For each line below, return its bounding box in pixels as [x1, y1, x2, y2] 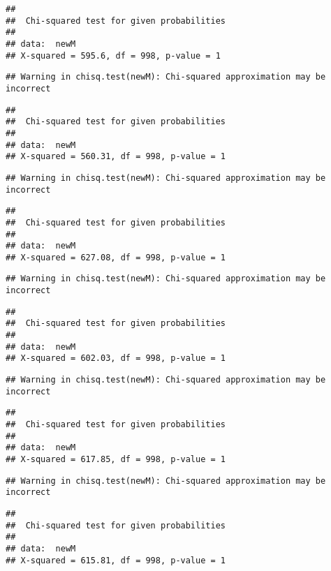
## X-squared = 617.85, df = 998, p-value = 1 [6, 454, 226, 464]
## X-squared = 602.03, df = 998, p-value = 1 [6, 353, 226, 364]
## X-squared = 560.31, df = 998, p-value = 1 [6, 151, 226, 162]
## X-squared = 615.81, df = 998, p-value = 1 [6, 555, 226, 565]
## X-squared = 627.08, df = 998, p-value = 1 [6, 252, 226, 262]
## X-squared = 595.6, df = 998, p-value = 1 [6, 50, 221, 61]
